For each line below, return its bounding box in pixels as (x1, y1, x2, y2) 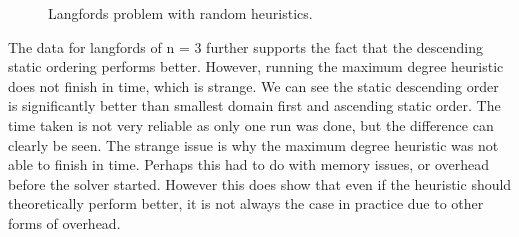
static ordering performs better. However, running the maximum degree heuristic (8, 56, 504, 77)
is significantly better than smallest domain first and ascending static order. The (8, 95, 501, 116)
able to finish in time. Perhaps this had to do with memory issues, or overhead (8, 154, 490, 175)
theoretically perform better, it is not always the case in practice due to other (8, 193, 484, 214)
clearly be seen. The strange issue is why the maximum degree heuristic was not (8, 134, 499, 155)
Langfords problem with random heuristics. (48, 3, 313, 23)
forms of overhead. (8, 212, 121, 233)
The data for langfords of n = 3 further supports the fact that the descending (8, 36, 483, 57)
